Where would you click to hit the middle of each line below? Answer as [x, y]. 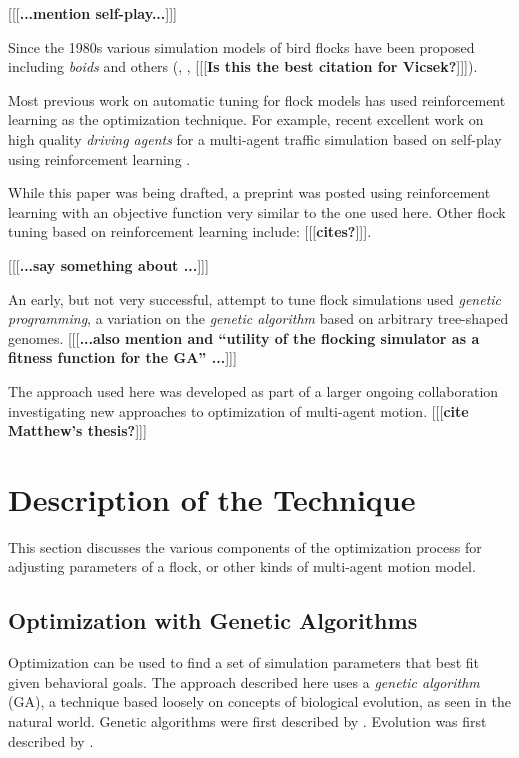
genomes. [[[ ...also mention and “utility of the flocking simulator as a [244, 337]
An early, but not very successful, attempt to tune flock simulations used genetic [255, 298]
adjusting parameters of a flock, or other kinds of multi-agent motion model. [242, 566]
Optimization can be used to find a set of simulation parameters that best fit [244, 662]
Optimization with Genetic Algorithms [213, 620]
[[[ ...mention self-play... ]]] [92, 13]
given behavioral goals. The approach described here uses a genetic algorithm [244, 681]
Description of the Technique [212, 498]
